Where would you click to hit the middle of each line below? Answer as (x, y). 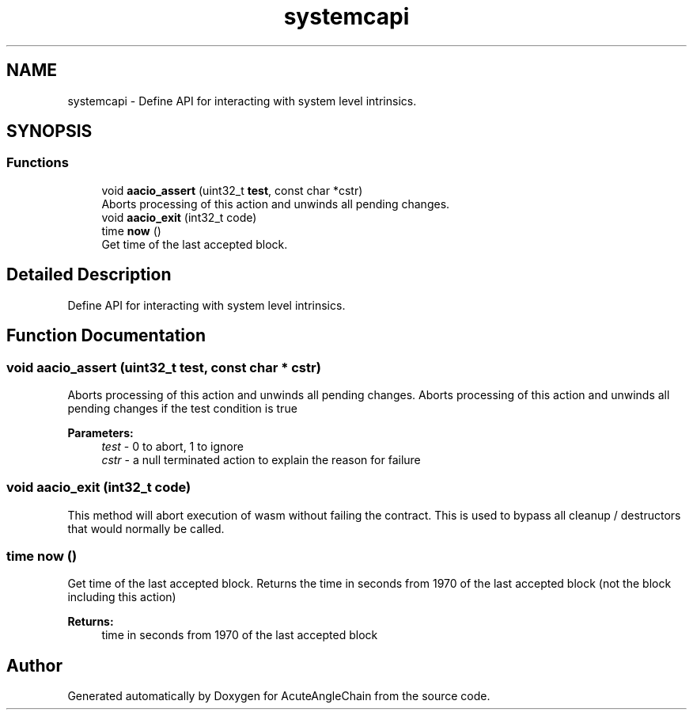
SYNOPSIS (49, 131)
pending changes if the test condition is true (182, 408)
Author (34, 665)
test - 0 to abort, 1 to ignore (172, 446)
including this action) (122, 597)
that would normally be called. (146, 528)
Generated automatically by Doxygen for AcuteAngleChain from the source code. (279, 696)
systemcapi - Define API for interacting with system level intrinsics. (242, 101)
